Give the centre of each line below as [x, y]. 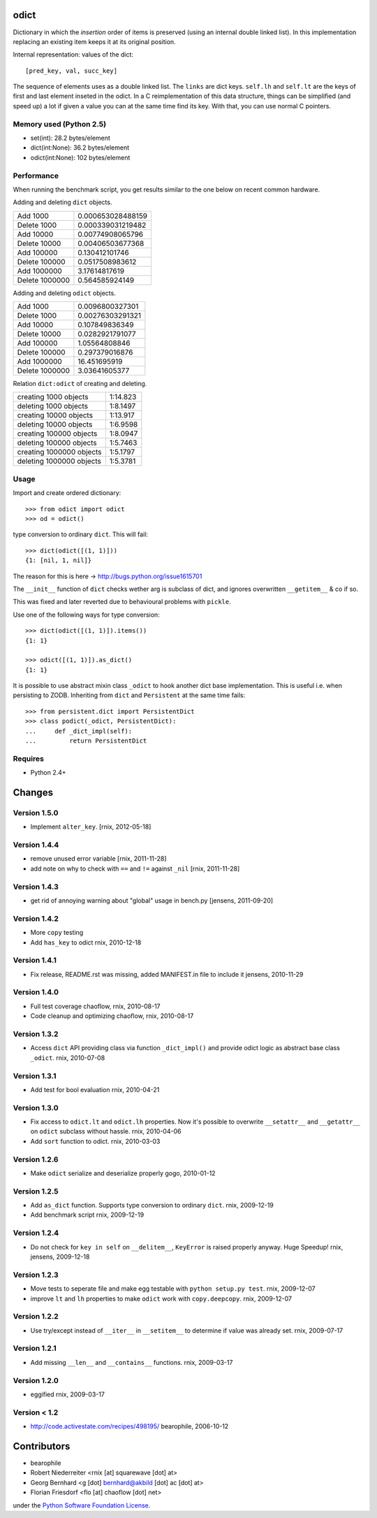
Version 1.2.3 [36, 1275]
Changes [33, 793]
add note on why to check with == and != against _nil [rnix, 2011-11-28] [135, 868]
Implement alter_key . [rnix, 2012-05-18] [91, 827]
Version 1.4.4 [36, 845]
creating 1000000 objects [59, 452]
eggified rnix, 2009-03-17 [67, 1394]
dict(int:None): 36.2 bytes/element [80, 148]
